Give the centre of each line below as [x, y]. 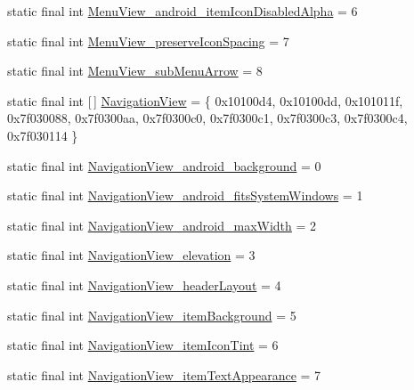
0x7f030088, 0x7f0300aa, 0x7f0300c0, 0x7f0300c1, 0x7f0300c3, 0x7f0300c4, [207, 118]
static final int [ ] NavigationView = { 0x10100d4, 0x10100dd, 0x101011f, [205, 100]
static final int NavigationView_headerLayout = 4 [144, 284]
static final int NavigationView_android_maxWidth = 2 [162, 225]
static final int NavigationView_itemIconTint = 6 [143, 345]
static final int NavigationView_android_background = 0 [164, 165]
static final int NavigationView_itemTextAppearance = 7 [164, 374]
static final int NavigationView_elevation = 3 [131, 255]
